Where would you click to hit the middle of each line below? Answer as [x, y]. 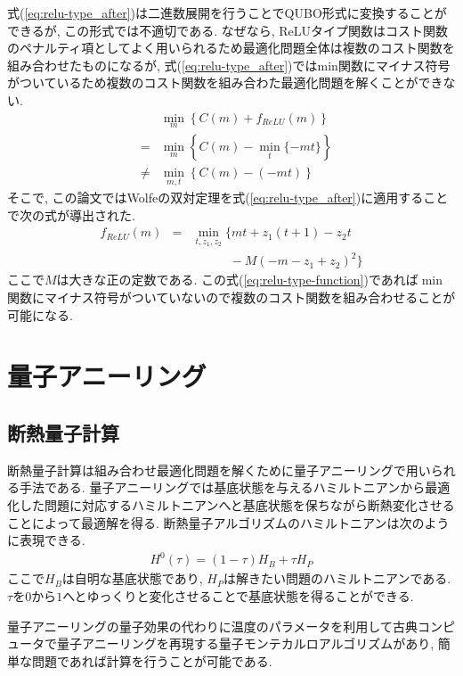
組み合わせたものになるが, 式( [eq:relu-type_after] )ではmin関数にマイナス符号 [229, 65]
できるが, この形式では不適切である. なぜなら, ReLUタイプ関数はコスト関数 [228, 30]
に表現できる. [46, 540]
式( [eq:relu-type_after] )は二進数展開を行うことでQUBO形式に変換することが [227, 12]
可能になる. [40, 314]
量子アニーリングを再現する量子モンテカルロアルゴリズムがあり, [245, 643]
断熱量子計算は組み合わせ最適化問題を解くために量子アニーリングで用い [219, 470]
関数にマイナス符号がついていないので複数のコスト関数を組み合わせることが [231, 297]
